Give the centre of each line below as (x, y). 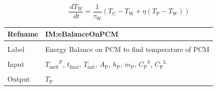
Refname (23, 34)
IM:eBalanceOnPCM (82, 34)
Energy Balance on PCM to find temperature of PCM (127, 49)
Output (19, 79)
